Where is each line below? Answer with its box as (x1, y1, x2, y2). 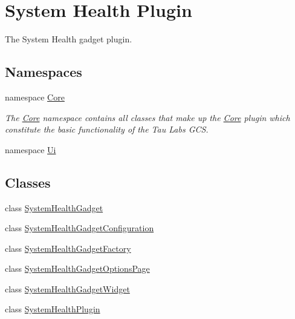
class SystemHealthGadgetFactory (5, 242, 131, 254)
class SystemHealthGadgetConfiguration (5, 222, 154, 234)
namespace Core (5, 90, 65, 103)
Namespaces (5, 62, 82, 81)
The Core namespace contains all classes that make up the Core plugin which (5, 111, 290, 123)
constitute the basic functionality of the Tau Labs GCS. (5, 123, 209, 136)
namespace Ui (5, 143, 56, 156)
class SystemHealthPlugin (5, 303, 100, 315)
